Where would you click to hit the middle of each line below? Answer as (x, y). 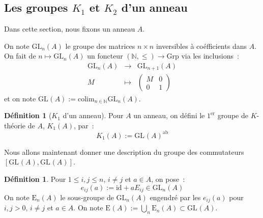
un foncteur (105, 56)
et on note (20, 98)
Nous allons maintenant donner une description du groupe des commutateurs (124, 152)
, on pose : (168, 179)
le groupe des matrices (100, 46)
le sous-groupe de (87, 197)
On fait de (20, 56)
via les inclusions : (210, 56)
